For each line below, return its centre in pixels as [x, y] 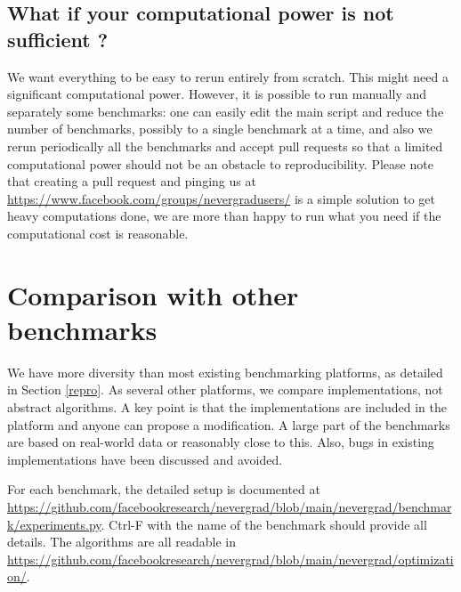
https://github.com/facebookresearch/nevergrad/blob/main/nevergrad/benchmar [230, 507]
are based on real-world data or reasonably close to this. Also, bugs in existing [221, 442]
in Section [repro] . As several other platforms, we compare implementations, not [225, 389]
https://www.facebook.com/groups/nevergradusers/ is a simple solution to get [221, 198]
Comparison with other [153, 294]
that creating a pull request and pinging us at [132, 181]
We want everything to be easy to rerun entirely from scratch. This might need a [228, 76]
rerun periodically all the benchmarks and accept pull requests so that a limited [225, 146]
